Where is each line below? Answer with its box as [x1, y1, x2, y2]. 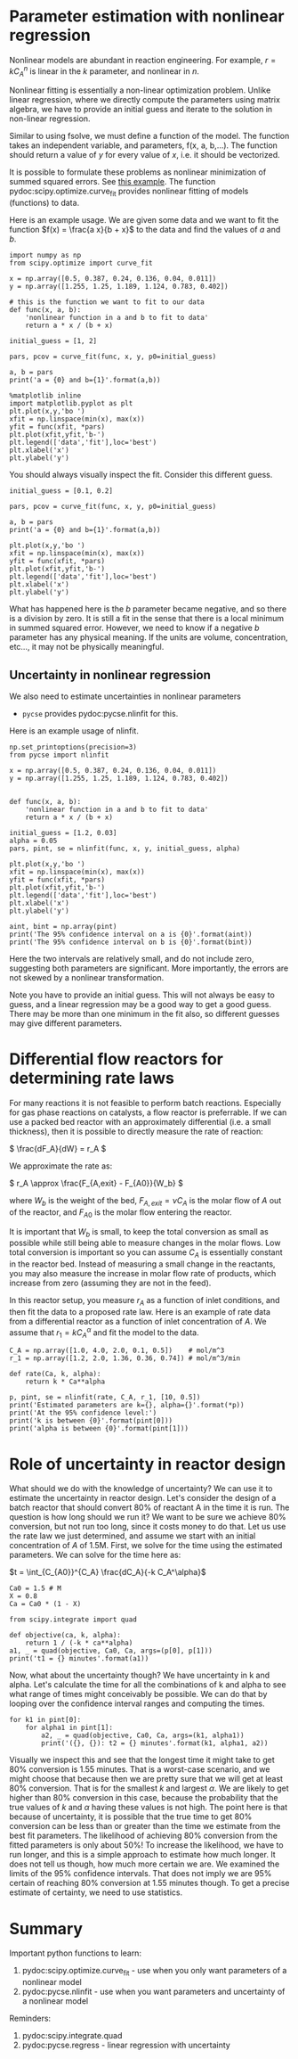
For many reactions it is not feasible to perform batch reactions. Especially [9, 1097, 282, 1108]
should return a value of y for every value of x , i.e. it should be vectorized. [9, 150, 280, 160]
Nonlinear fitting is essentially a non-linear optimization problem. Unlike [9, 85, 271, 95]
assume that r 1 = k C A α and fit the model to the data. [9, 1325, 199, 1340]
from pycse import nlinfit [9, 751, 109, 759]
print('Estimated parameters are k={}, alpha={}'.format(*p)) [9, 1401, 245, 1410]
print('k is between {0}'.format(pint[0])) [9, 1416, 173, 1425]
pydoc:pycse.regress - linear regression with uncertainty [21, 2039, 231, 2051]
